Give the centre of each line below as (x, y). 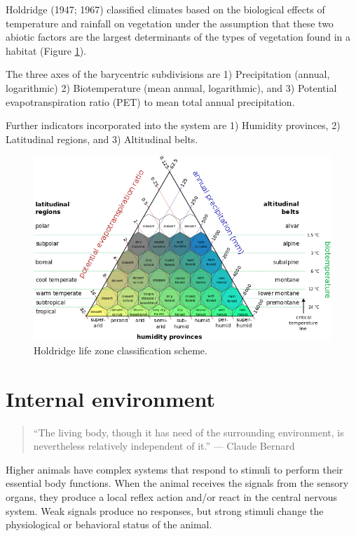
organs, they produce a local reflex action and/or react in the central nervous (171, 497)
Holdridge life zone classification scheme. (121, 350)
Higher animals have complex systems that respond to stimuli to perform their (174, 469)
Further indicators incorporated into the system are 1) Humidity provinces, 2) (173, 125)
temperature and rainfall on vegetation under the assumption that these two (170, 23)
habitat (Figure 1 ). (46, 50)
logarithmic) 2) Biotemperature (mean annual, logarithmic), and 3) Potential (171, 87)
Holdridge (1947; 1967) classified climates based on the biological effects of (165, 9)
